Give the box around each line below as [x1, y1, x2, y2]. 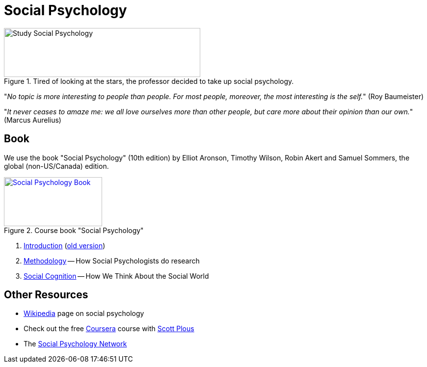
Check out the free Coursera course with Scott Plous [24, 324, 194, 333]
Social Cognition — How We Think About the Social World [24, 271, 209, 280]
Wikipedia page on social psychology [24, 309, 144, 318]
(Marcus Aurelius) [4, 115, 61, 124]
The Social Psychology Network [24, 340, 127, 348]
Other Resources [4, 288, 88, 301]
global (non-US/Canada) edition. [4, 161, 109, 170]
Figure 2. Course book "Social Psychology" [4, 226, 144, 235]
